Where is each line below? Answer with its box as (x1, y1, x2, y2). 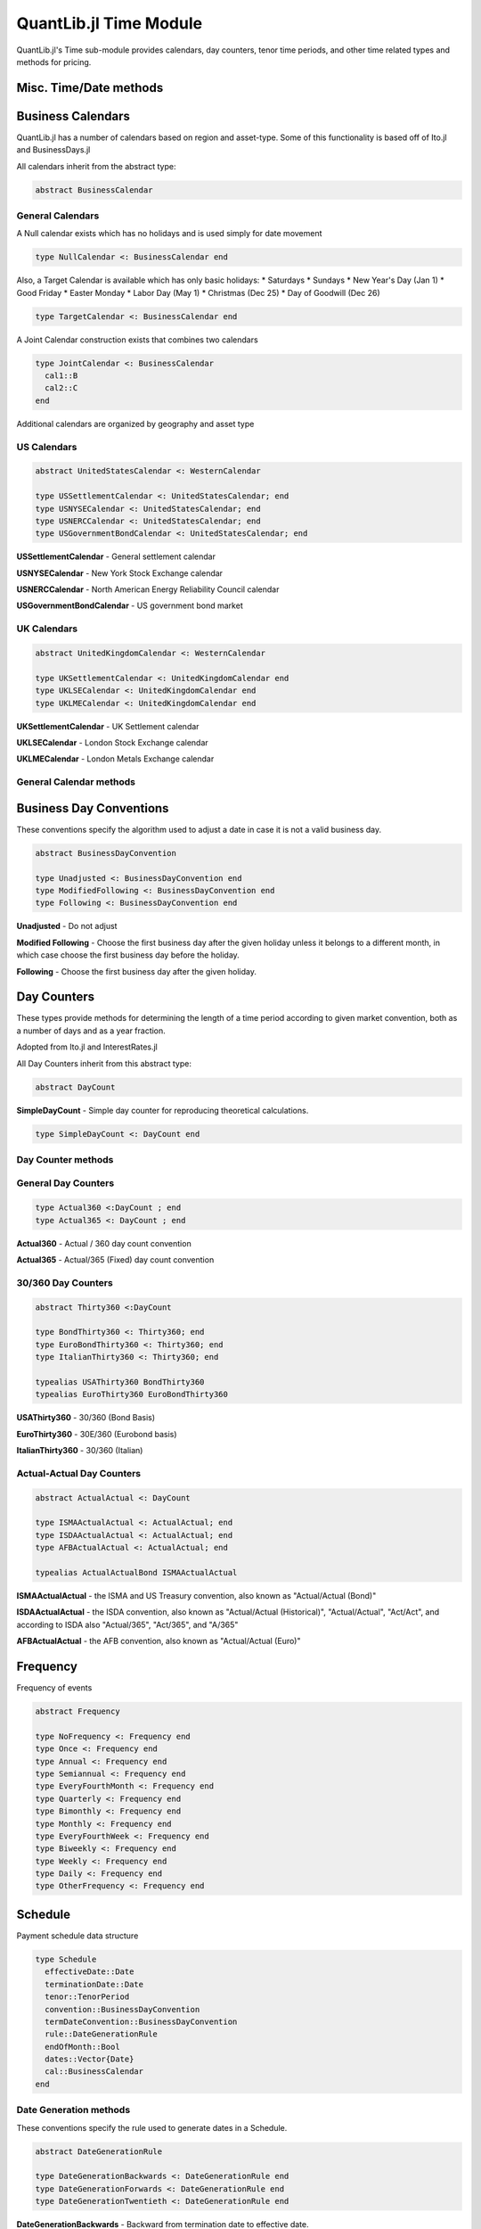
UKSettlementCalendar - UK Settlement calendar (16, 720, 200, 731)
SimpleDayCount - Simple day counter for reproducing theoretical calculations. (16, 1105, 309, 1115)
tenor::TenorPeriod (45, 1992, 130, 2002)
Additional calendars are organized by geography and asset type (16, 418, 255, 429)
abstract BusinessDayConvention (35, 848, 177, 858)
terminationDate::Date (45, 1979, 144, 1989)
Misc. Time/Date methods (16, 80, 164, 95)
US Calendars (16, 440, 77, 453)
